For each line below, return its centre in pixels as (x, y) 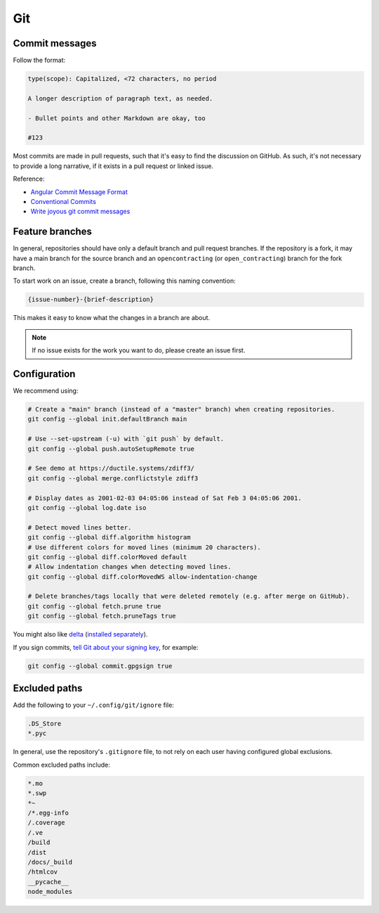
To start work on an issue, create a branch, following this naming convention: (124, 281)
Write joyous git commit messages (80, 212)
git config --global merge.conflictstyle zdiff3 (113, 478)
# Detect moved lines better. (80, 527)
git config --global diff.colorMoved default (107, 557)
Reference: (29, 179)
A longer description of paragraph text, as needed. (120, 98)
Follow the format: (39, 60)
